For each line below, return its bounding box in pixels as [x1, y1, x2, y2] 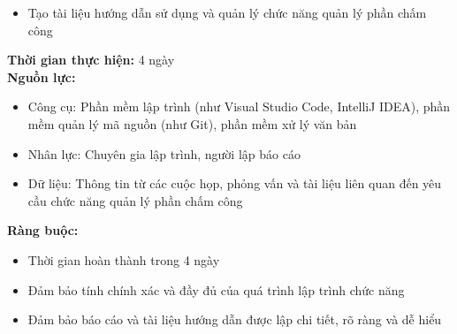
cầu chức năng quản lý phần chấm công [27, 191, 243, 209]
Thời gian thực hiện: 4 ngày [7, 50, 175, 69]
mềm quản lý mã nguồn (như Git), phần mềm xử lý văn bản [27, 114, 357, 133]
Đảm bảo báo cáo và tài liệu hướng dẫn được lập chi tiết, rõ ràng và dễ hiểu [27, 310, 442, 329]
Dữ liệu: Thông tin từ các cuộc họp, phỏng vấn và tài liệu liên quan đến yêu [27, 174, 442, 193]
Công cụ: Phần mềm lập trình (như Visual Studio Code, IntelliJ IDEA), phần [27, 97, 451, 116]
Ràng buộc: [7, 221, 79, 239]
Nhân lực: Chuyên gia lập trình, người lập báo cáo [27, 144, 301, 163]
